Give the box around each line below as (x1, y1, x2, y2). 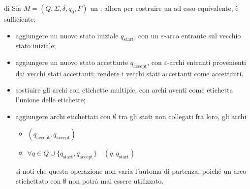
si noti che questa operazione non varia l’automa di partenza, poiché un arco (15, 165, 247, 176)
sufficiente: (4, 14, 36, 24)
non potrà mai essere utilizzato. (68, 175, 164, 186)
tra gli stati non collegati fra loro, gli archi (119, 111, 247, 121)
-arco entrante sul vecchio (164, 30, 241, 40)
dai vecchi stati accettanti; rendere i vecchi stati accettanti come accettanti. (15, 68, 244, 78)
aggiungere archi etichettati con (15, 111, 111, 121)
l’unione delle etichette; (15, 94, 86, 104)
